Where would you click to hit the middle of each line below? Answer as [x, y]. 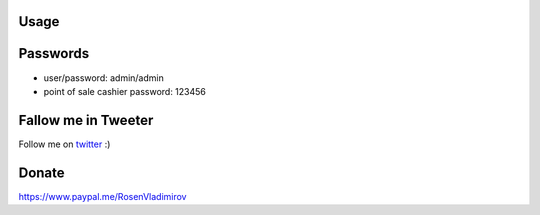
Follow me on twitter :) [64, 144]
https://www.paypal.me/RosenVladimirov [102, 196]
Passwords [54, 53]
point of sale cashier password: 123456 [125, 91]
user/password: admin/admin [103, 77]
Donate [41, 172]
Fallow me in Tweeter [86, 120]
